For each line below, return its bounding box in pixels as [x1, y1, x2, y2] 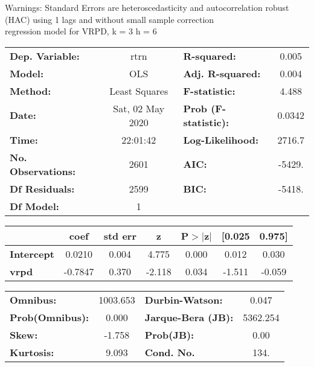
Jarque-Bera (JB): [144, 310, 234, 324]
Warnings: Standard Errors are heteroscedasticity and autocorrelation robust [5, 1, 289, 13]
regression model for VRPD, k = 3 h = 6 [5, 25, 157, 37]
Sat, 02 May [113, 101, 165, 115]
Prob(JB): [144, 327, 194, 342]
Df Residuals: [10, 181, 75, 196]
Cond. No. [144, 345, 195, 359]
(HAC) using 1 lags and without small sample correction [5, 13, 214, 25]
